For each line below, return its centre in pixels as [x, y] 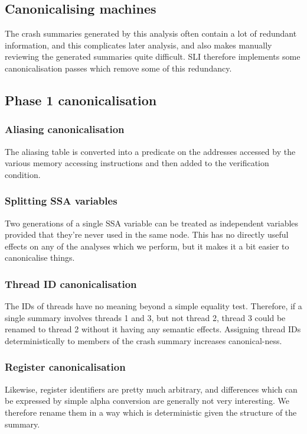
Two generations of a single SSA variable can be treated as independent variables [152, 223]
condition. [23, 174]
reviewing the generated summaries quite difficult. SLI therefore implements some [153, 56]
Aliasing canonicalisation [65, 129]
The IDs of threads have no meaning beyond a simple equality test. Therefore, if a [153, 306]
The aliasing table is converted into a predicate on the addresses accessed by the [150, 151]
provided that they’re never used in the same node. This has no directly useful [147, 234]
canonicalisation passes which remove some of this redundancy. [118, 68]
